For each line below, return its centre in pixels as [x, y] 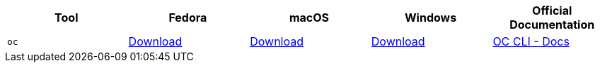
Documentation [552, 25]
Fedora [188, 18]
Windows [431, 18]
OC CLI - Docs [531, 41]
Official [552, 11]
